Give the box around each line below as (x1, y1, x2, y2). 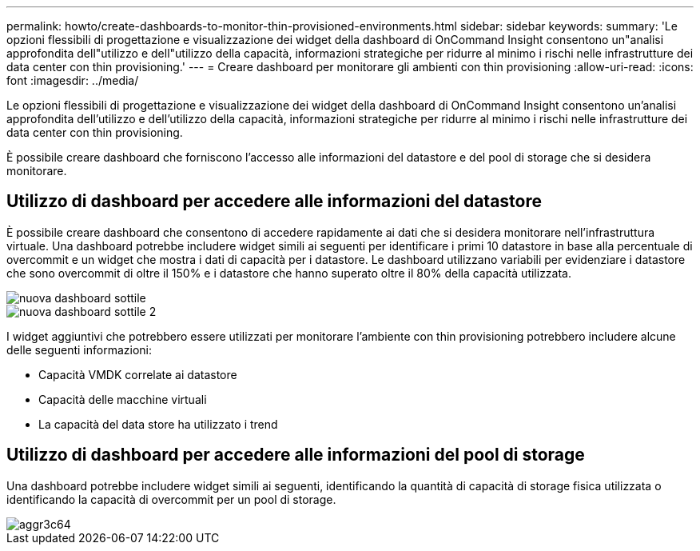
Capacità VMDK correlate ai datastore (38, 367, 237, 381)
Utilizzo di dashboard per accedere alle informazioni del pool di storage (6, 445, 585, 465)
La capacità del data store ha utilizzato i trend (38, 417, 278, 431)
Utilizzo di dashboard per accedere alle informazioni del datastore (6, 191, 543, 212)
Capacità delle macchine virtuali (38, 392, 207, 406)
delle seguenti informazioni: (6, 342, 153, 357)
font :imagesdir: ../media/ (6, 74, 139, 87)
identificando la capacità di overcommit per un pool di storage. (6, 492, 336, 506)
